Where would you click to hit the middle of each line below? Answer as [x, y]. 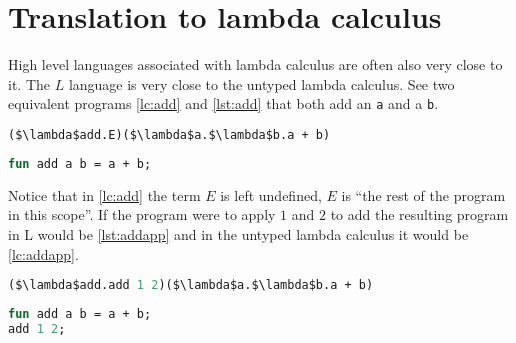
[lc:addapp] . [43, 253]
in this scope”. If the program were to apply [142, 214]
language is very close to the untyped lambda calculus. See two [261, 83]
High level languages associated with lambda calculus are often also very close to [255, 64]
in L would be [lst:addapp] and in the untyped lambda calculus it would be [238, 233]
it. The [29, 83]
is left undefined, [271, 194]
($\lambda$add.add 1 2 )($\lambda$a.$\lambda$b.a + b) [191, 285]
